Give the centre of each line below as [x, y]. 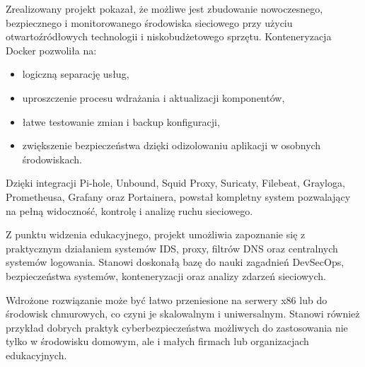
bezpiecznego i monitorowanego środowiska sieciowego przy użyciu [149, 22]
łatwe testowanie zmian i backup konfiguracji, [121, 121]
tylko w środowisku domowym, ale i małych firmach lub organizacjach [157, 341]
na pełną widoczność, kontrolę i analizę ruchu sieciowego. [129, 210]
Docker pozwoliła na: [51, 50]
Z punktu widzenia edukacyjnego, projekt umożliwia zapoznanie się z [156, 234]
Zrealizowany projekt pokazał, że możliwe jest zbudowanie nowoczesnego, [164, 8]
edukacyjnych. [36, 355]
